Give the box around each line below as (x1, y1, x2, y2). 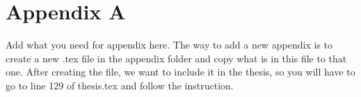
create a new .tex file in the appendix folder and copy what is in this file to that (6, 51, 347, 65)
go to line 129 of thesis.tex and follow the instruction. (6, 78, 234, 92)
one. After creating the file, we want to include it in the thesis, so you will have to (6, 64, 355, 79)
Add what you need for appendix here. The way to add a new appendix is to (6, 37, 332, 52)
